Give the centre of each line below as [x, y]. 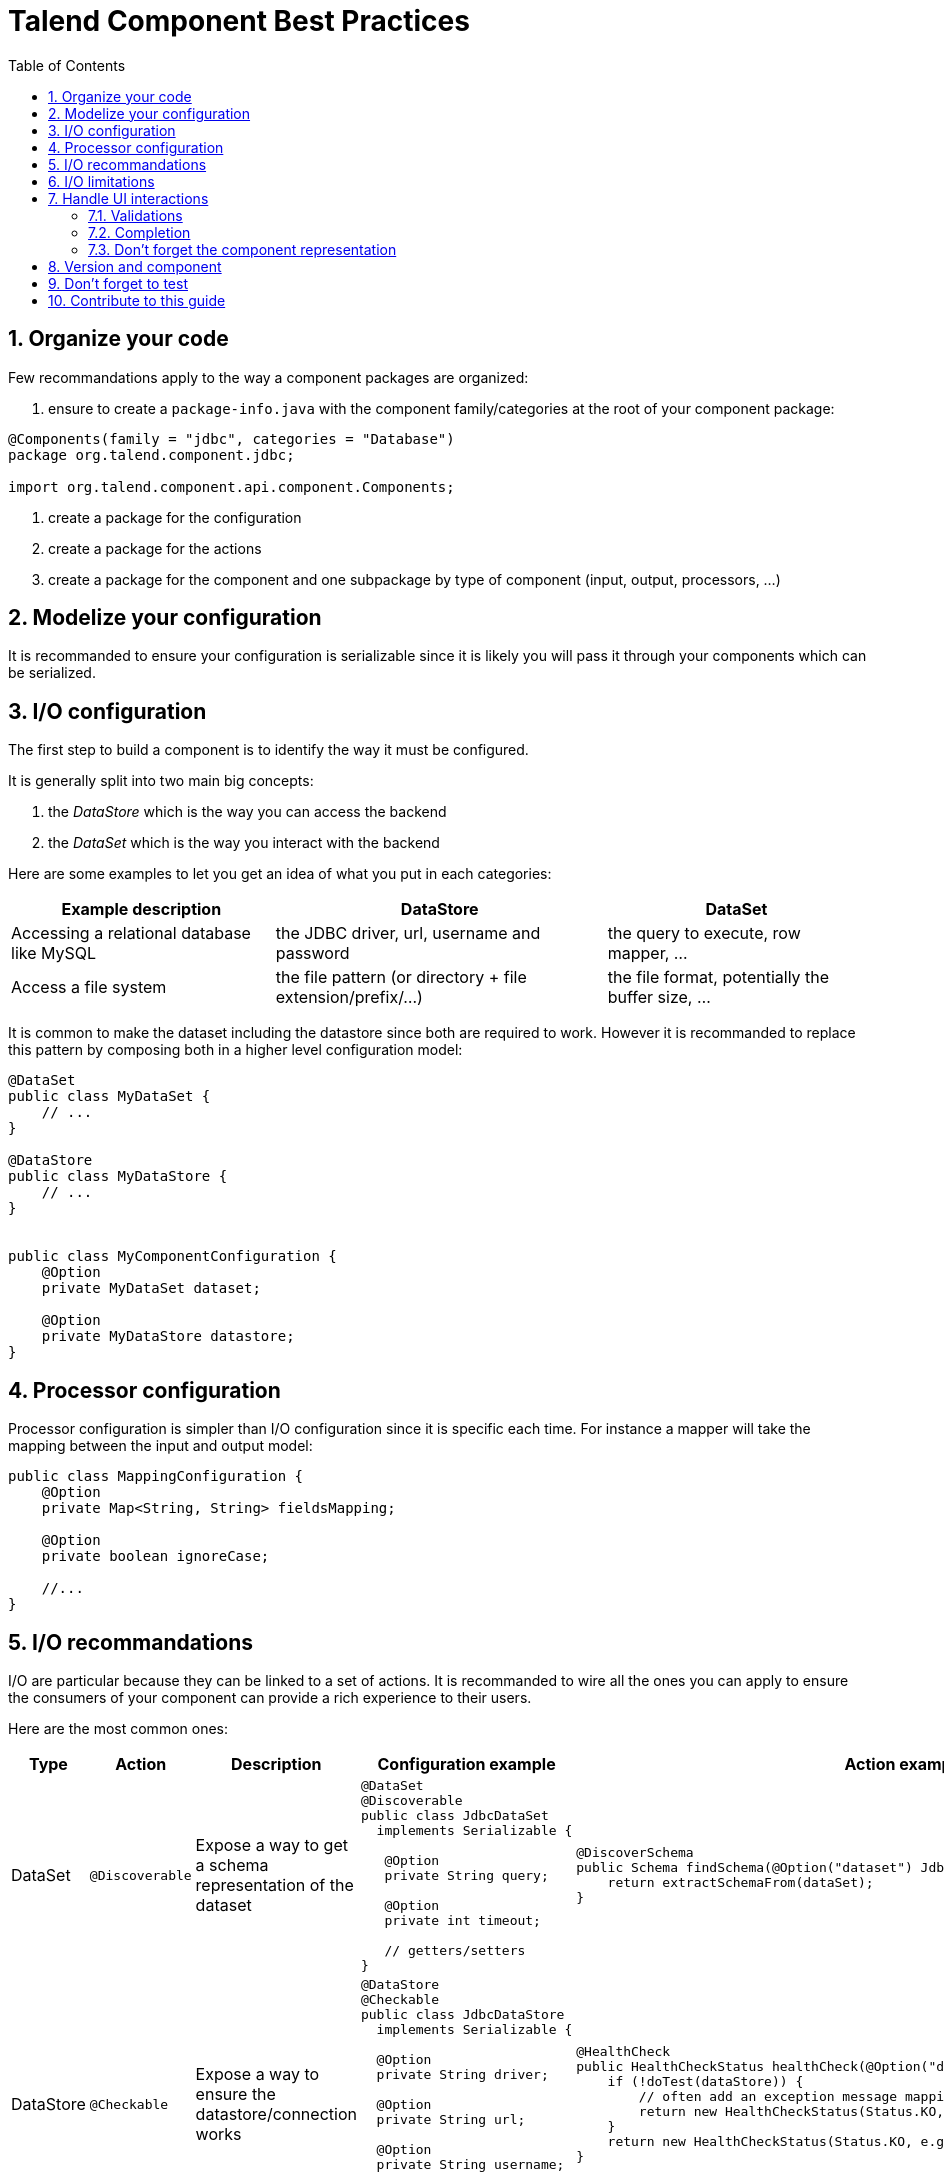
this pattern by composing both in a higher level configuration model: [235, 1050]
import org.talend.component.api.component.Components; [231, 486]
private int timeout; [462, 1920]
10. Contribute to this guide [137, 300]
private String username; [470, 2164]
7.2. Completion [139, 232]
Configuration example [466, 1763]
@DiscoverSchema [635, 1853]
